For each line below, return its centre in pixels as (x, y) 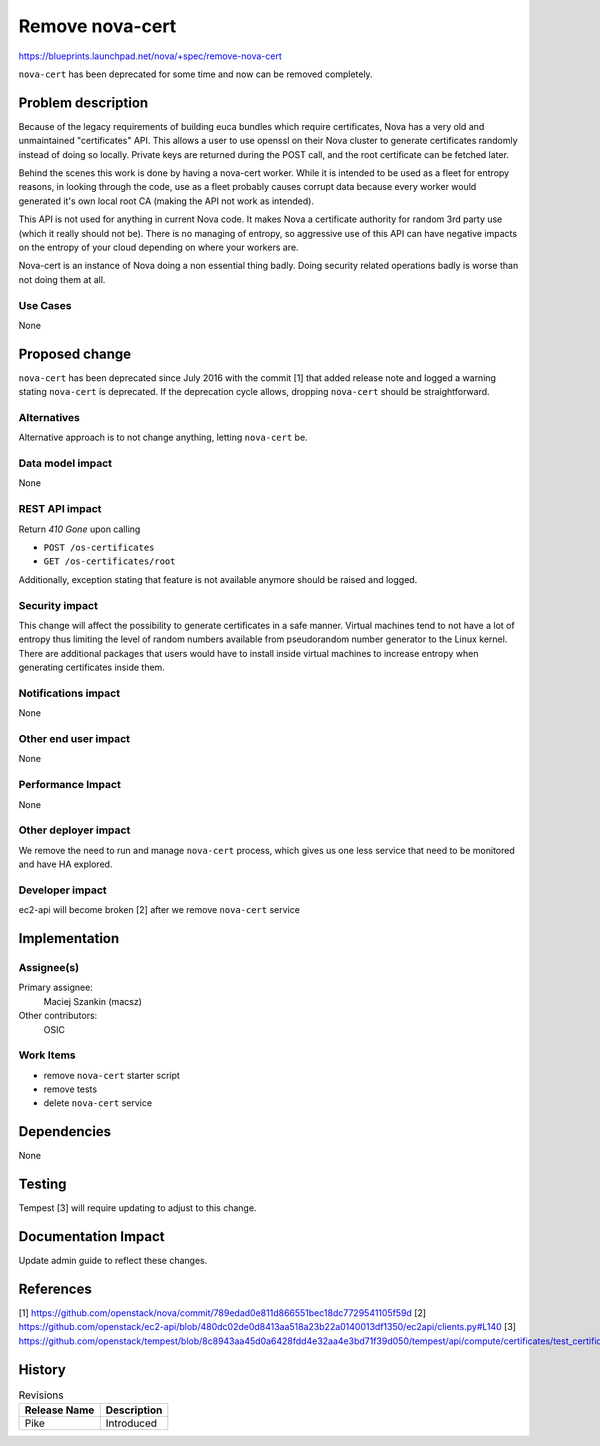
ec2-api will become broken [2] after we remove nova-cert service (159, 910)
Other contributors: (58, 1016)
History (42, 1369)
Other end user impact (74, 738)
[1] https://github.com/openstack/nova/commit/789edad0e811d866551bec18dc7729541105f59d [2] (222, 1313)
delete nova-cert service (98, 1103)
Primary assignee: (56, 987)
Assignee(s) (49, 967)
